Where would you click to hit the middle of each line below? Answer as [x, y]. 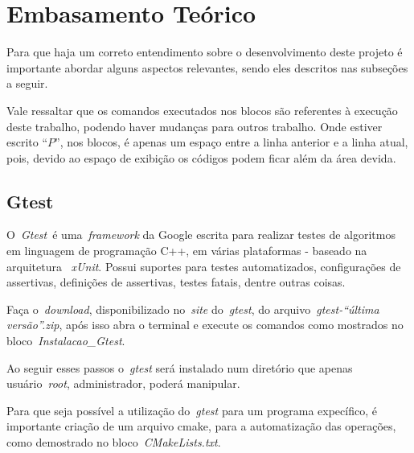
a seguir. [27, 83]
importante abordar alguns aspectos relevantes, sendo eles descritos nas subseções [207, 67]
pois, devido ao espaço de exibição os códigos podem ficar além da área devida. [201, 157]
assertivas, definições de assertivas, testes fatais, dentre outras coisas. [176, 282]
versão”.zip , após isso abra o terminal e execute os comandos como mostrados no [205, 325]
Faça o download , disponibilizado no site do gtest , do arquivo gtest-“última [193, 309]
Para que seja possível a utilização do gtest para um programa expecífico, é [192, 410]
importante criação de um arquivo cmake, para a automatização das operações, [201, 426]
